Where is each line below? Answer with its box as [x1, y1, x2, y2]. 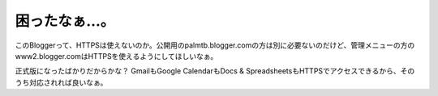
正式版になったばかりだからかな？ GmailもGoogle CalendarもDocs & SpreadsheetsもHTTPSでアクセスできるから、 [15, 66, 401, 76]
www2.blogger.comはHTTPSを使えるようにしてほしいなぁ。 [15, 51, 218, 61]
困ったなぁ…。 [15, 12, 115, 30]
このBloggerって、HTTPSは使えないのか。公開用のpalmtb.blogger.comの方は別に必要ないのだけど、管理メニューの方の [15, 40, 415, 50]
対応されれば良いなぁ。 [28, 77, 108, 87]
